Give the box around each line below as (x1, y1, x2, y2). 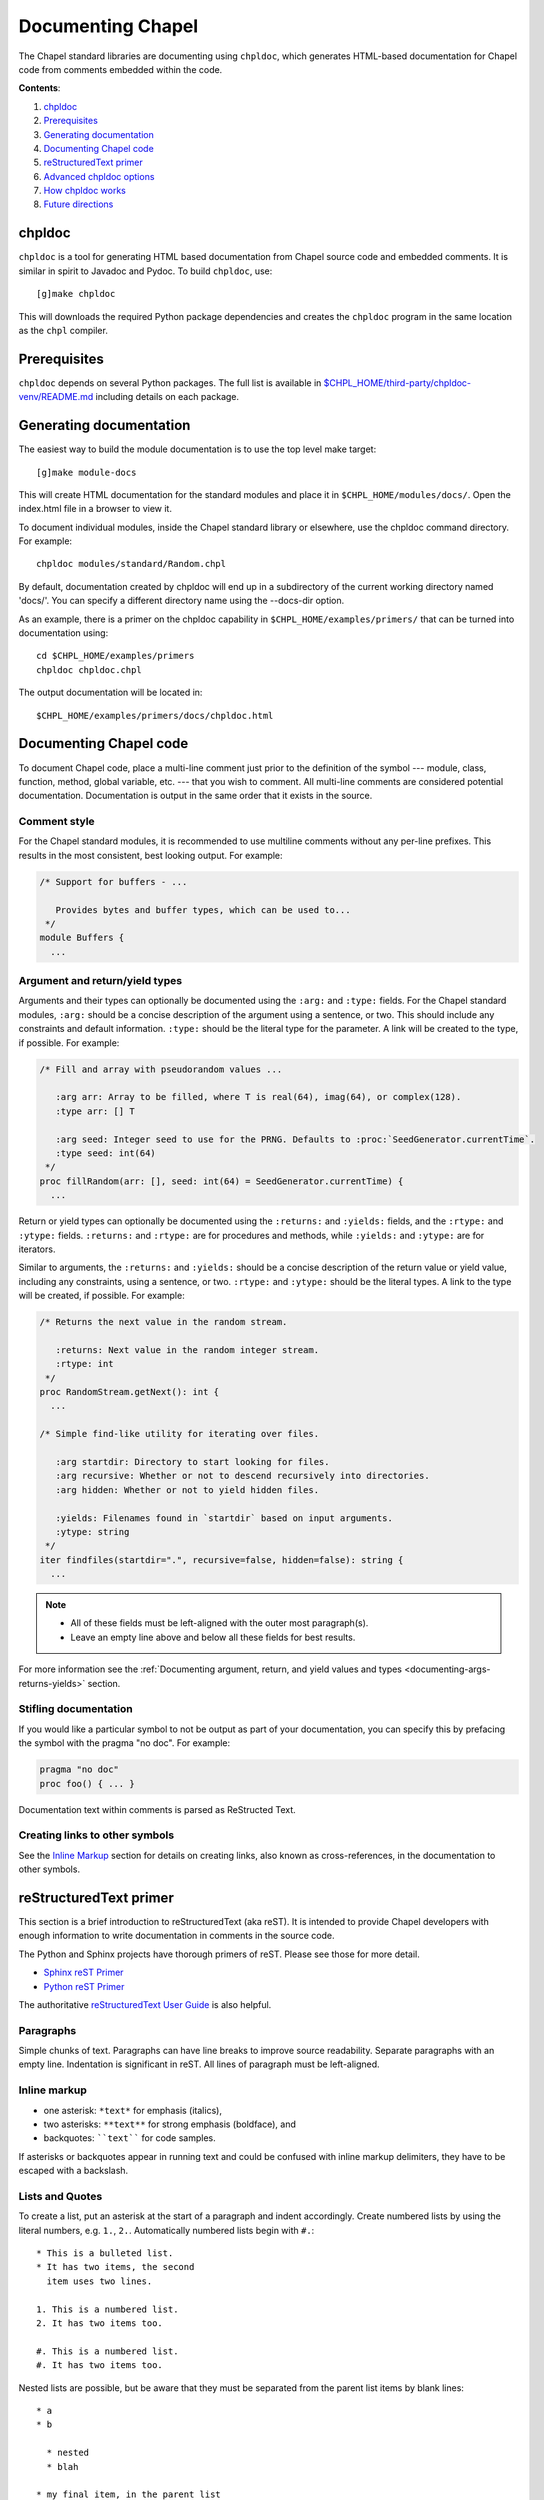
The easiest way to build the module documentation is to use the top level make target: (18, 443, 377, 455)
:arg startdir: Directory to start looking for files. (55, 1456, 330, 1467)
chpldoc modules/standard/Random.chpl (36, 558, 227, 570)
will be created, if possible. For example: (18, 1290, 185, 1302)
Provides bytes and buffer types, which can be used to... (55, 904, 351, 915)
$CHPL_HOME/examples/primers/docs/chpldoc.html (36, 710, 274, 721)
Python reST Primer (43, 1980, 125, 1992)
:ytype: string (55, 1526, 130, 1537)
